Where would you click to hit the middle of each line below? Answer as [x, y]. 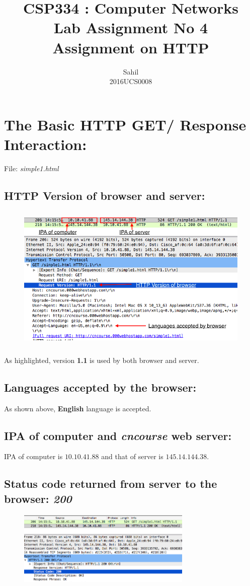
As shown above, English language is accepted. [78, 408]
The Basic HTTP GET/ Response [125, 124]
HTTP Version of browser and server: [105, 195]
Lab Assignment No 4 [131, 27]
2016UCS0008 [131, 81]
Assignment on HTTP [131, 47]
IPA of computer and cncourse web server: [118, 435]
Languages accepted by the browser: [100, 387]
